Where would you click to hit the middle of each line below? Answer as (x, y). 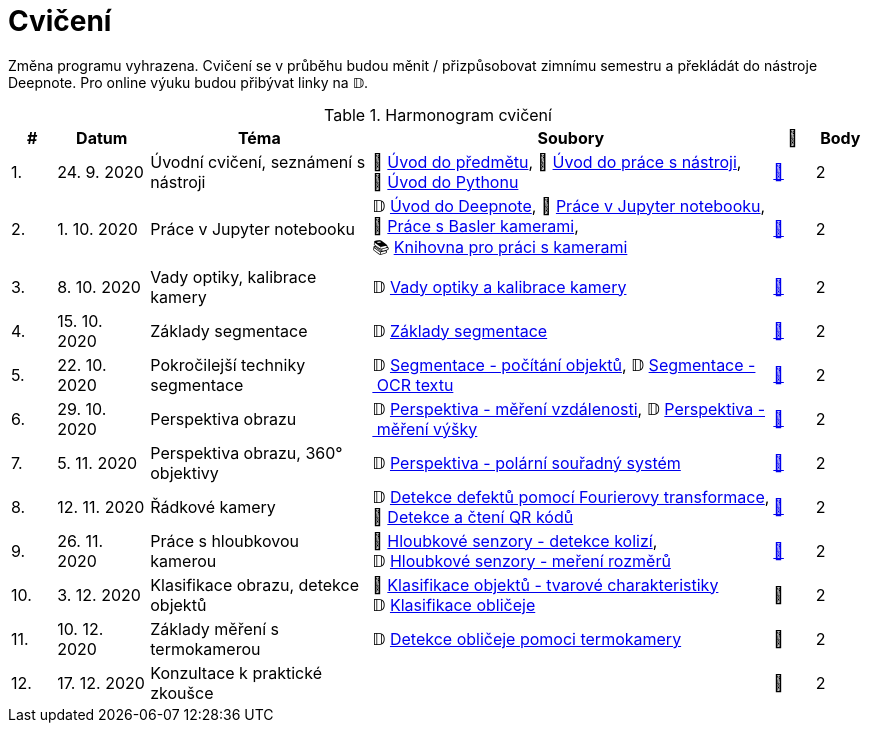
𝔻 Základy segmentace (460, 330)
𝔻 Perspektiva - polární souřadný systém (526, 462)
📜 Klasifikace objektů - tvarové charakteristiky (545, 584)
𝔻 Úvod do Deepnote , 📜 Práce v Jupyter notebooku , (569, 205)
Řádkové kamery (213, 506)
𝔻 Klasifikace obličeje (454, 604)
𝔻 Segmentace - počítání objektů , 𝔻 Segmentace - (564, 364)
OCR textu (415, 384)
